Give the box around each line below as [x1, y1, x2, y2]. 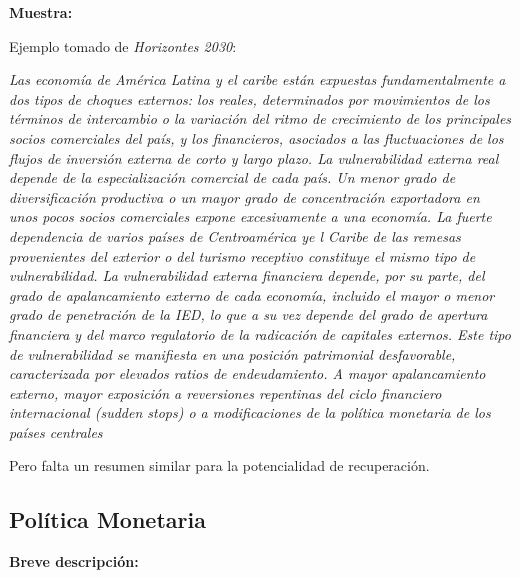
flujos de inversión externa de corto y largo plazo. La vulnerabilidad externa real [9, 147, 499, 168]
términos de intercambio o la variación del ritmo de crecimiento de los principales [9, 108, 512, 129]
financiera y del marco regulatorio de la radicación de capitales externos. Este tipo [9, 323, 511, 344]
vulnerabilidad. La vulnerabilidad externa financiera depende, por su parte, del [9, 265, 485, 286]
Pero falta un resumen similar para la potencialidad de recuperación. [9, 455, 430, 476]
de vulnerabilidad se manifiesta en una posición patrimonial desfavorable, [9, 343, 456, 364]
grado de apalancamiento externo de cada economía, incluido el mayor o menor [9, 284, 495, 305]
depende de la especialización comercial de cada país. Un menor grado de [9, 167, 456, 188]
